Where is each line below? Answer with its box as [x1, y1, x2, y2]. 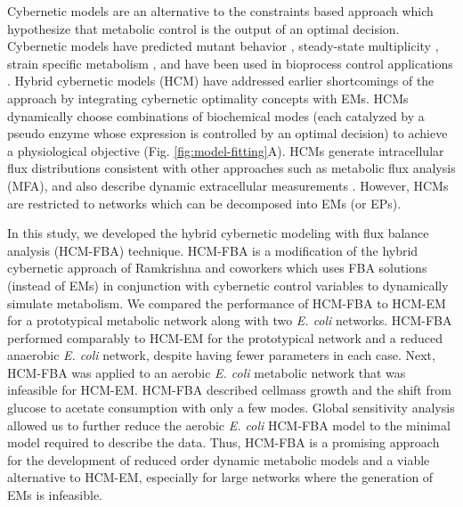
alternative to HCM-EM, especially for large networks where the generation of [7, 468, 434, 487]
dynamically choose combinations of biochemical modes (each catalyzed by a [7, 106, 425, 125]
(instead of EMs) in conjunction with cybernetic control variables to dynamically [7, 275, 449, 294]
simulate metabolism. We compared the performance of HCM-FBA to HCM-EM [7, 293, 446, 312]
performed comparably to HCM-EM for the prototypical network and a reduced [7, 328, 443, 347]
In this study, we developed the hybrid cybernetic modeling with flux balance [7, 224, 429, 242]
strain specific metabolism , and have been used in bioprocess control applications [7, 53, 453, 72]
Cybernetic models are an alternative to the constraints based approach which [7, 2, 434, 20]
